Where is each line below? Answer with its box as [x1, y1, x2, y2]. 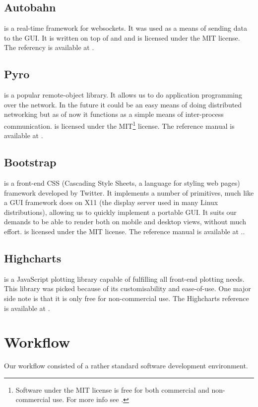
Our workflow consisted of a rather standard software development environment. [4, 360, 248, 371]
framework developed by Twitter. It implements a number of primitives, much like [4, 187, 254, 198]
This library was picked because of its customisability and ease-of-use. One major [4, 283, 251, 294]
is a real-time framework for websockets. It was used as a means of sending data [4, 23, 247, 33]
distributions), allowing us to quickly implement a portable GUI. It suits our [4, 206, 237, 217]
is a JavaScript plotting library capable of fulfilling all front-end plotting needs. [4, 273, 245, 284]
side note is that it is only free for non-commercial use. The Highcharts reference [4, 293, 249, 303]
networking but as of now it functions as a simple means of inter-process [4, 109, 224, 119]
